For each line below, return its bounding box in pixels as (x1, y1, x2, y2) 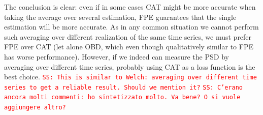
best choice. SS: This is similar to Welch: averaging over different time (4, 71, 257, 82)
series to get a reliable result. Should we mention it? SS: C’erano (4, 83, 243, 91)
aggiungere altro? (4, 104, 66, 111)
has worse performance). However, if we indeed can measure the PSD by (4, 51, 229, 62)
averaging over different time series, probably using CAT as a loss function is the (4, 61, 255, 72)
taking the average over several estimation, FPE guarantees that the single (4, 11, 237, 22)
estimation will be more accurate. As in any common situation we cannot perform (4, 21, 259, 32)
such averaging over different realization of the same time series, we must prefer (4, 31, 252, 42)
